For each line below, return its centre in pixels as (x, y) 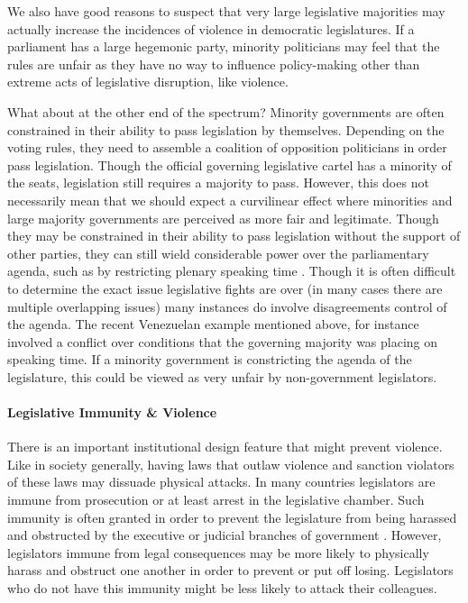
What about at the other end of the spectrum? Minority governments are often (226, 111)
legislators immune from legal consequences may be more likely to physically (218, 552)
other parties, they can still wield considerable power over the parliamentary (218, 253)
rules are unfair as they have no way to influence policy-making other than (214, 64)
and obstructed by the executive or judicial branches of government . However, (225, 535)
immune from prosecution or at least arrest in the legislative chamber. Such (216, 500)
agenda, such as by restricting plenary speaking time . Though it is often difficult (232, 271)
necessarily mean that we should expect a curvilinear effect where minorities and (230, 200)
